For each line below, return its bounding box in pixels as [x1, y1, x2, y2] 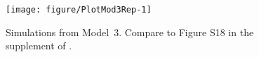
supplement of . [6, 38, 72, 53]
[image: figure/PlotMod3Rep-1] [6, 5, 152, 15]
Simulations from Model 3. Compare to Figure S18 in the [6, 24, 254, 39]
